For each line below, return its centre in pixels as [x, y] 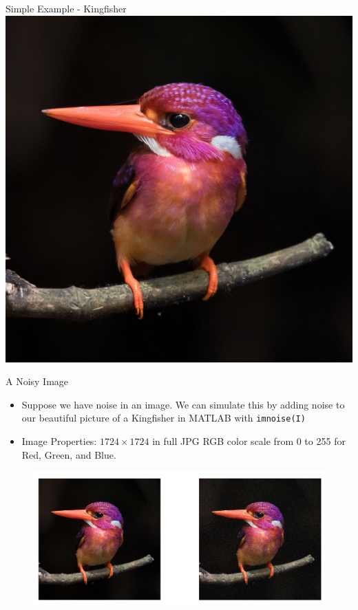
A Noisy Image [37, 381]
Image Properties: [59, 441]
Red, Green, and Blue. [69, 454]
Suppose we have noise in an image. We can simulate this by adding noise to [183, 404]
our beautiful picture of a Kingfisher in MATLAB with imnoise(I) [164, 418]
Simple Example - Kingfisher [66, 8]
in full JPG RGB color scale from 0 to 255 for [249, 441]
